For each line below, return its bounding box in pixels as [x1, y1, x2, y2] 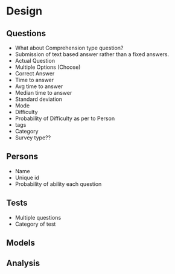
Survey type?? [14, 134, 51, 141]
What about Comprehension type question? [14, 44, 124, 51]
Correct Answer [14, 70, 55, 77]
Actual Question [14, 57, 56, 64]
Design [6, 4, 43, 18]
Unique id [14, 174, 39, 181]
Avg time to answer [14, 83, 63, 90]
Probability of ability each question [14, 180, 102, 188]
